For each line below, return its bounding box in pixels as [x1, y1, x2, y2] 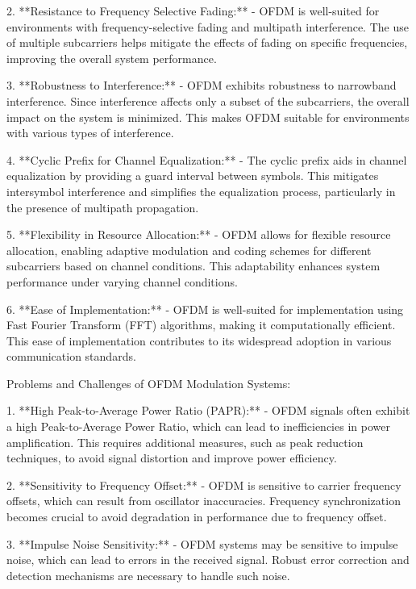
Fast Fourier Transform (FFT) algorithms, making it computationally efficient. [6, 316, 396, 333]
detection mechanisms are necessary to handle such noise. [6, 566, 290, 583]
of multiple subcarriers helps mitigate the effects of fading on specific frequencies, [6, 34, 408, 51]
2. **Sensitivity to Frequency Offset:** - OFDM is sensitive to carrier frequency [6, 476, 401, 493]
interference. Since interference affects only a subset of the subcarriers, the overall [6, 92, 410, 109]
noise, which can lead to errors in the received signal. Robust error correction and [6, 551, 410, 568]
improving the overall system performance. [6, 49, 217, 66]
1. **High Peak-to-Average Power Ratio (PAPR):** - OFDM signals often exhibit [6, 402, 410, 419]
